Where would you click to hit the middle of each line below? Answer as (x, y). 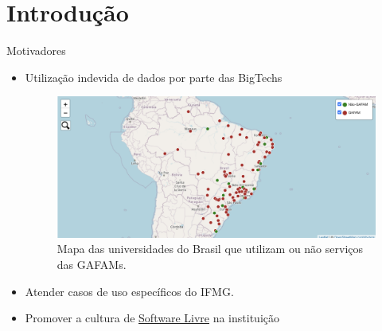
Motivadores (36, 51)
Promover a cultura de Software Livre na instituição (152, 318)
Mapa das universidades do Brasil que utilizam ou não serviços (210, 249)
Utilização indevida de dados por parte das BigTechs (154, 77)
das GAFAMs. (92, 264)
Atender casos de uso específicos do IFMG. (129, 291)
